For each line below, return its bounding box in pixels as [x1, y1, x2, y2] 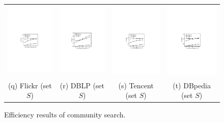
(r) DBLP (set [60, 80, 105, 90]
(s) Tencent [118, 80, 154, 90]
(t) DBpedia [173, 80, 211, 90]
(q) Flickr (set [8, 80, 52, 90]
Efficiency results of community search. [4, 109, 126, 120]
